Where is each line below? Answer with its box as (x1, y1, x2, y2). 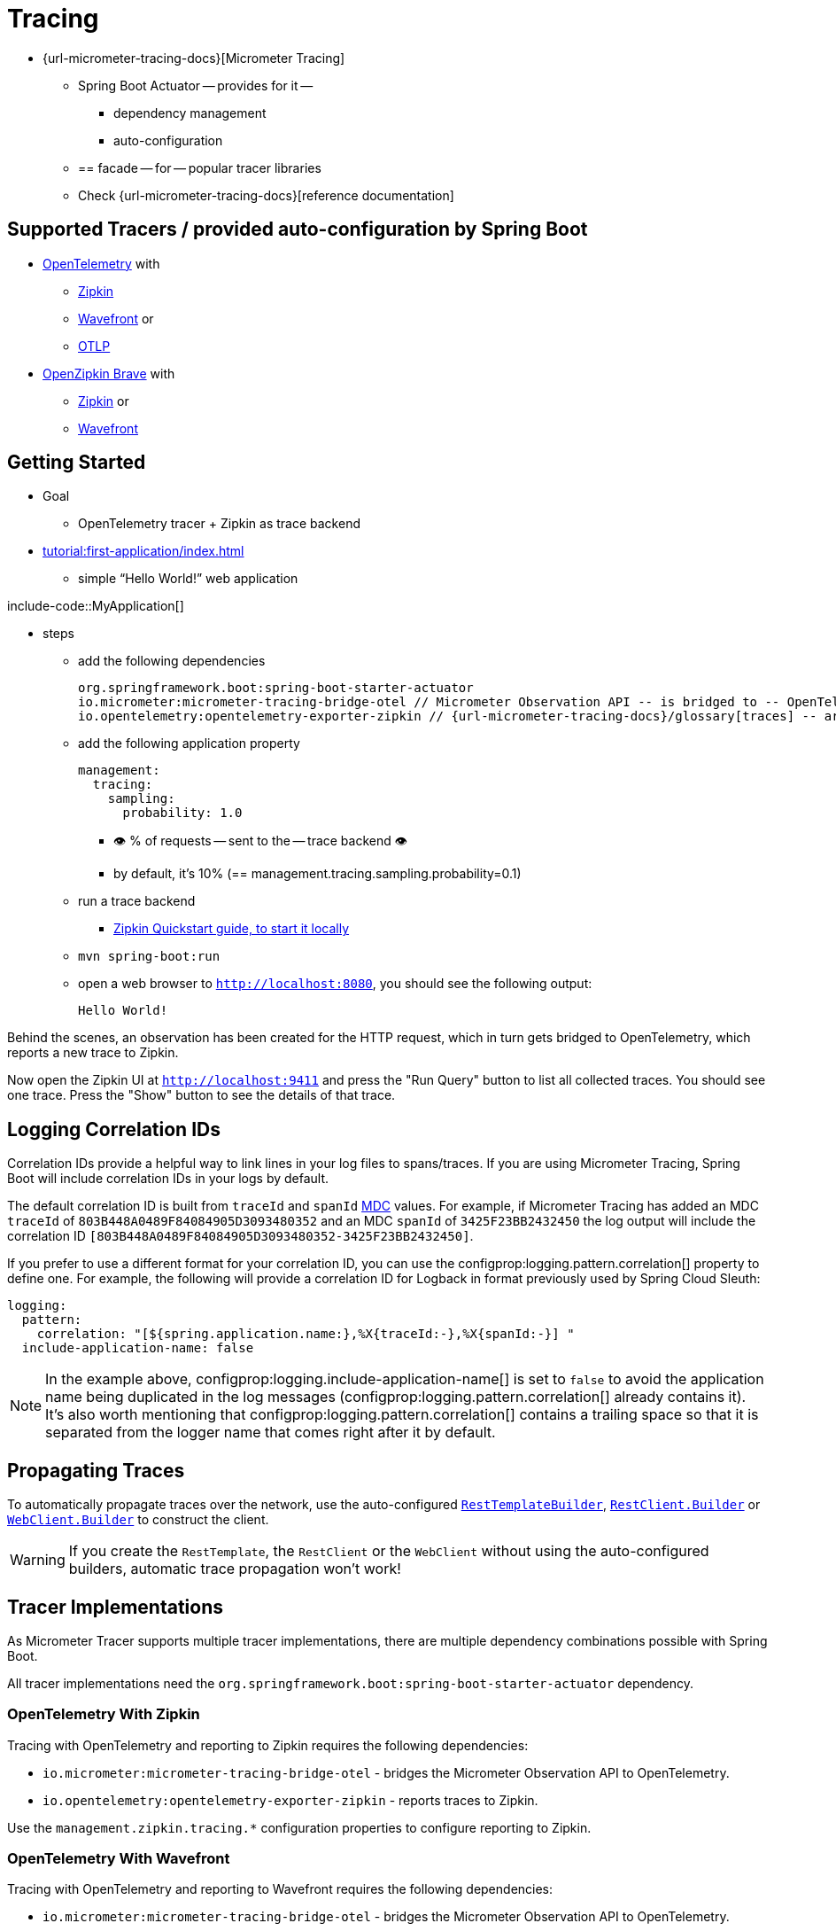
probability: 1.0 (122, 806, 243, 821)
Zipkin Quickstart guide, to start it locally (113, 921, 350, 937)
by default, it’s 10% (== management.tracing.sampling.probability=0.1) (113, 866, 522, 882)
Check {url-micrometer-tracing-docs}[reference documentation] (78, 187, 454, 203)
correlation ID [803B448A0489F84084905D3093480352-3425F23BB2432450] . (7, 1228, 474, 1244)
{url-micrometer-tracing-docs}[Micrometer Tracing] (43, 50, 345, 66)
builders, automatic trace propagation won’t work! (68, 1560, 401, 1578)
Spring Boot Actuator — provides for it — (78, 77, 313, 93)
